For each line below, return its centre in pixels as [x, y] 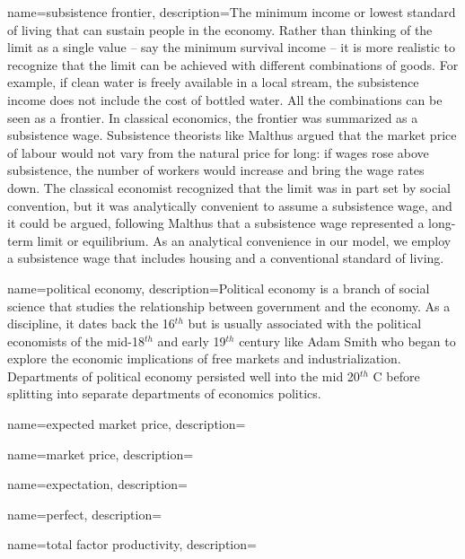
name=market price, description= [101, 454]
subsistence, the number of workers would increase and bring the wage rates [216, 170]
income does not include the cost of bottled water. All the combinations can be [225, 99]
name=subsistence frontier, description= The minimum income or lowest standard [232, 12]
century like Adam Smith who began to [347, 341]
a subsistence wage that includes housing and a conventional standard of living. [226, 258]
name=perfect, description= [85, 514]
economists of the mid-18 [76, 341]
